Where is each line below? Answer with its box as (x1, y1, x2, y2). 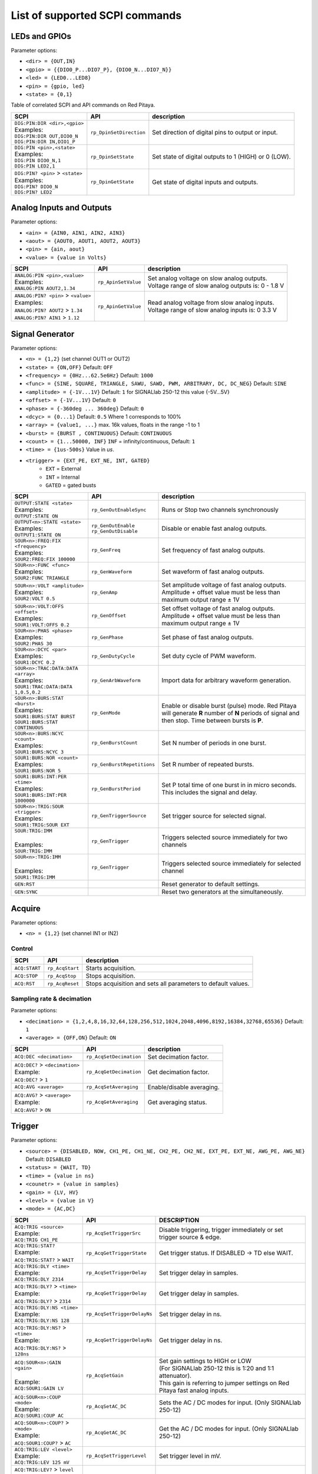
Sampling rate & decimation (11, 994, 92, 1002)
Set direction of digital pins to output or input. (152, 129, 278, 137)
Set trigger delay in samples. (159, 1268, 238, 1276)
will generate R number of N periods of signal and (161, 709, 300, 717)
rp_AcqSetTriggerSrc (85, 1230, 141, 1236)
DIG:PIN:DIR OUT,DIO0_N (14, 133, 78, 139)
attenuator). (159, 1371, 191, 1380)
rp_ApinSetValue (97, 279, 141, 285)
